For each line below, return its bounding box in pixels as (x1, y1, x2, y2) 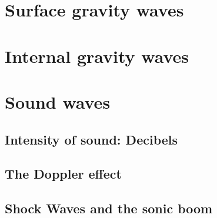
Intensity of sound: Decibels (5, 130, 178, 148)
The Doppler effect (5, 165, 122, 183)
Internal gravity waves (5, 43, 189, 68)
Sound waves (5, 89, 111, 113)
